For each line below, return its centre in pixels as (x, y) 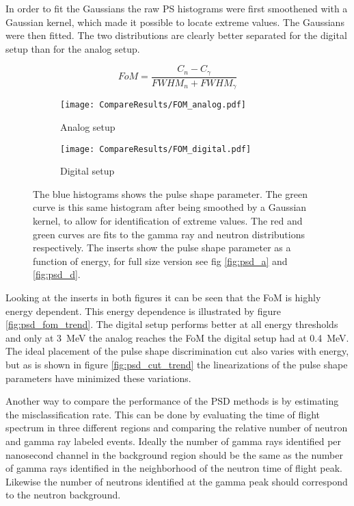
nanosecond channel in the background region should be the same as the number (174, 454)
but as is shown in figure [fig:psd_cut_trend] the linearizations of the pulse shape (177, 364)
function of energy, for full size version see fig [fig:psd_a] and (160, 261)
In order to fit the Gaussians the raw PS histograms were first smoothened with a (177, 8)
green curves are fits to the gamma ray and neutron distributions (169, 234)
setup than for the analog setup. (73, 48)
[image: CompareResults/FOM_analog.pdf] (153, 105)
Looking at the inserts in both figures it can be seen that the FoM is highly (163, 297)
